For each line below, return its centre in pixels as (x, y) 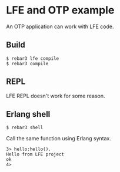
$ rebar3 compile (27, 63)
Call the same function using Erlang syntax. (59, 139)
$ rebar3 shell (25, 128)
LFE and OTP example (60, 10)
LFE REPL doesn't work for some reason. (56, 96)
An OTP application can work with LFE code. (60, 26)
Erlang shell (28, 114)
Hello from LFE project (35, 154)
